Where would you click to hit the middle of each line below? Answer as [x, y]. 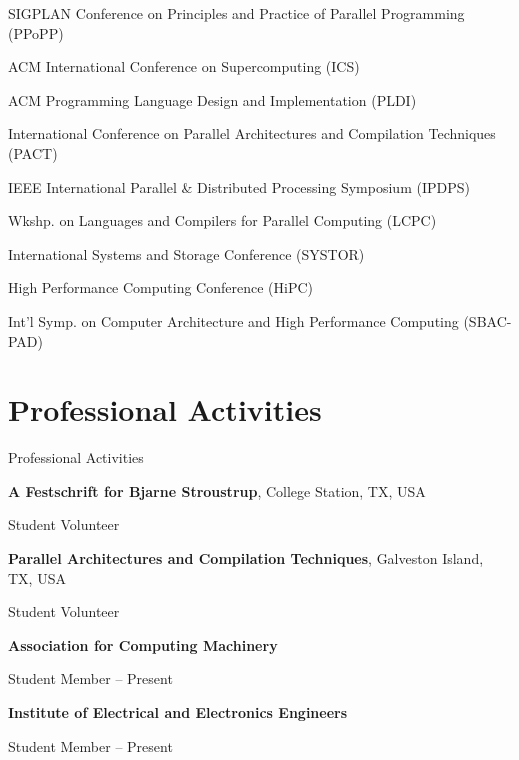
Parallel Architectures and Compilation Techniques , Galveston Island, [246, 558]
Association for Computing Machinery [143, 644]
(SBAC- [487, 320]
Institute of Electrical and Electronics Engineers [178, 712]
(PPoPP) [36, 32]
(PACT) [33, 152]
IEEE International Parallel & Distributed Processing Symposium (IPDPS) [239, 186]
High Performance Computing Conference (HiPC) [161, 287]
